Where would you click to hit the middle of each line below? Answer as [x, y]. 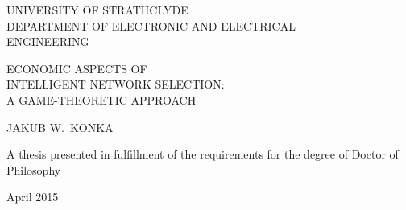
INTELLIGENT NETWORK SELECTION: [116, 84]
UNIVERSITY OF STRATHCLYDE [97, 10]
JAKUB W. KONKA [60, 127]
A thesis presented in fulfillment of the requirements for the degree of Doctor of [203, 154]
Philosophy [34, 169]
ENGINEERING [48, 41]
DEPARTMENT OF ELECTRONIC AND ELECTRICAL [151, 25]
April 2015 [33, 197]
